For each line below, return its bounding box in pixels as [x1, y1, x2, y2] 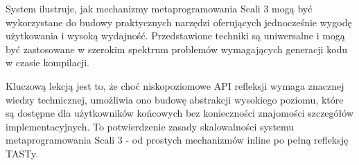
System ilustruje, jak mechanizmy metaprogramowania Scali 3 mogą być [6, 1, 313, 15]
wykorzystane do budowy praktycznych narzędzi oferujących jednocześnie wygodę [6, 14, 352, 29]
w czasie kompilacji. [6, 55, 90, 70]
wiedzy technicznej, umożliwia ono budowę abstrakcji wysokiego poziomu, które [6, 92, 344, 106]
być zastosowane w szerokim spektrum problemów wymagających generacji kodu [6, 41, 348, 56]
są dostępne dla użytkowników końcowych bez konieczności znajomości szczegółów [6, 106, 353, 120]
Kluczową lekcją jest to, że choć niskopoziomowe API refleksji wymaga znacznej [6, 78, 344, 93]
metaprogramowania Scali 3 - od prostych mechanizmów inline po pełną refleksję [6, 133, 349, 147]
